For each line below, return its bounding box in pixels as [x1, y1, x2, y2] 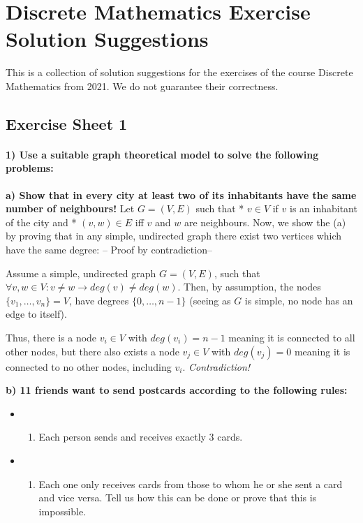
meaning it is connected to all [228, 330, 355, 345]
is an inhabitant [290, 201, 357, 216]
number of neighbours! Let [6, 201, 135, 216]
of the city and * [6, 214, 77, 229]
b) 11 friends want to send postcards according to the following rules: [6, 383, 348, 397]
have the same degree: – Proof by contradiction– [6, 242, 212, 257]
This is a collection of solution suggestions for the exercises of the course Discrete [6, 65, 353, 80]
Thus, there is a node [6, 330, 97, 345]
